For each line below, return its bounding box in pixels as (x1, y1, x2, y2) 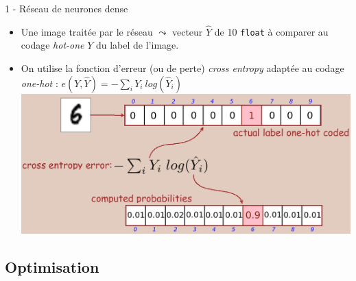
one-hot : (21, 75, 58, 90)
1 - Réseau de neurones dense (5, 1, 128, 15)
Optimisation (5, 256, 99, 277)
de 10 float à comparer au (214, 24, 329, 38)
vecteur (171, 24, 203, 38)
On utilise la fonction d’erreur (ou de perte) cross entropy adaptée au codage (21, 61, 344, 75)
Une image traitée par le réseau (21, 24, 153, 38)
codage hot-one (21, 38, 84, 52)
